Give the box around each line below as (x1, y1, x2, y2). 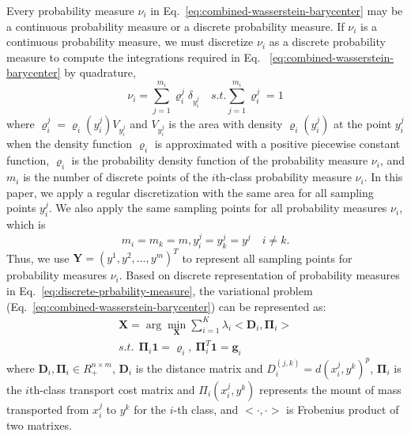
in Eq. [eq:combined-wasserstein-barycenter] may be (150, 2, 403, 18)
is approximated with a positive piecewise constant (154, 135, 401, 152)
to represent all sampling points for (182, 249, 353, 266)
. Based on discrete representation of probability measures (119, 267, 400, 283)
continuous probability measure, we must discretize (6, 33, 254, 50)
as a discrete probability (269, 33, 386, 50)
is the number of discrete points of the (23, 169, 209, 185)
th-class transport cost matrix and (28, 381, 195, 397)
